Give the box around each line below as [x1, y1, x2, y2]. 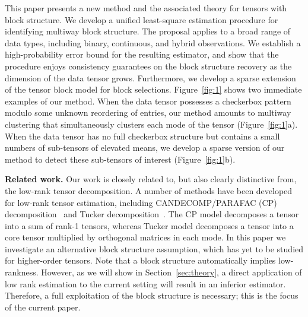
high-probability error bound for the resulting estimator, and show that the [5, 48, 279, 61]
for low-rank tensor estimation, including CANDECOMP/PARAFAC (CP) [5, 196, 277, 208]
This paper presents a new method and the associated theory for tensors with [5, 2, 287, 14]
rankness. [5, 266, 39, 278]
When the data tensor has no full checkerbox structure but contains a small [5, 129, 280, 142]
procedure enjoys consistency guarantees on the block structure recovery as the [5, 59, 292, 72]
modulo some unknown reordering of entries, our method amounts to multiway [5, 106, 291, 119]
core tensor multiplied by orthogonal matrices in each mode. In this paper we [5, 231, 286, 243]
